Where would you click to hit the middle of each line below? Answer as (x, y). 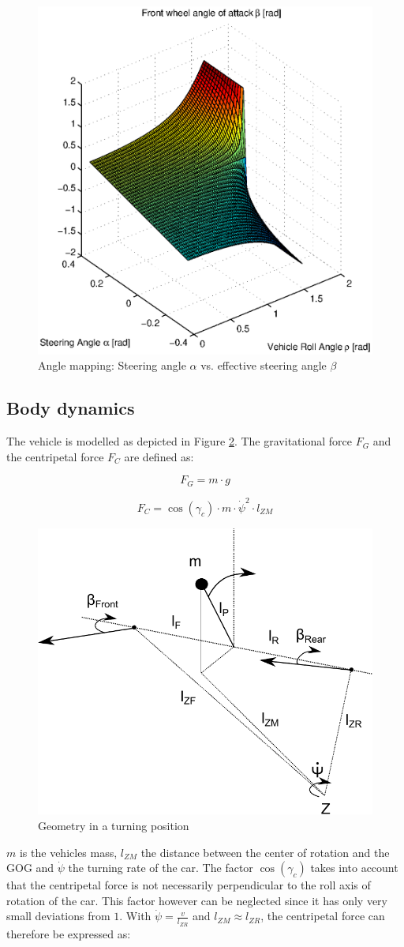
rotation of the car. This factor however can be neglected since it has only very (197, 900)
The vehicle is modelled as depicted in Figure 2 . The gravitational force (179, 441)
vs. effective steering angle (264, 365)
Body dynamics (71, 408)
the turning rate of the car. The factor (161, 868)
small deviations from (58, 916)
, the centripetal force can (323, 916)
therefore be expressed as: (69, 933)
